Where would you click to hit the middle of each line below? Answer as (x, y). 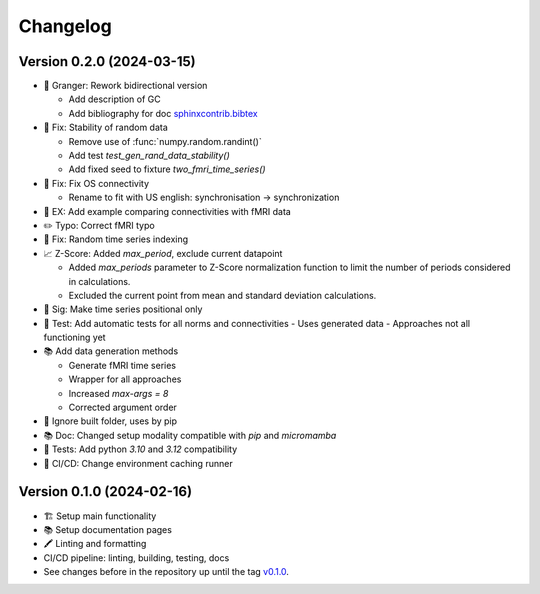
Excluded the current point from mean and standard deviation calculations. (222, 295)
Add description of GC (114, 99)
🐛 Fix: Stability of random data (106, 127)
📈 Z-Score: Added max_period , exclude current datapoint (163, 253)
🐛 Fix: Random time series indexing (116, 239)
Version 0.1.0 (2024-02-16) (105, 491)
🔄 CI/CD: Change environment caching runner (138, 463)
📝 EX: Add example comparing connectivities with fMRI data (167, 211)
